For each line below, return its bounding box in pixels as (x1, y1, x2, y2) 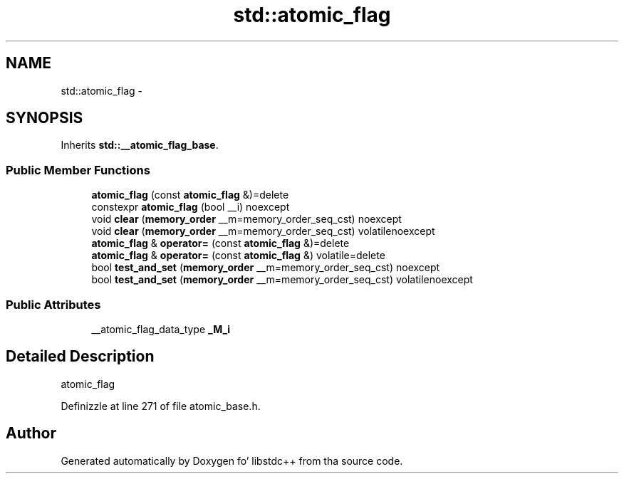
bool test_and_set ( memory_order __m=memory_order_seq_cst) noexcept (91, 261, 440, 274)
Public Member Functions (6, 162, 150, 177)
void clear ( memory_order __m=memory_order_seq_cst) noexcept (91, 213, 402, 226)
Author (6, 424, 56, 443)
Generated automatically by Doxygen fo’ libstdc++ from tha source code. (61, 454, 403, 467)
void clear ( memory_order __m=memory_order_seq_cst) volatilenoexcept (91, 225, 435, 238)
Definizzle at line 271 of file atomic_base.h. (61, 399, 261, 412)
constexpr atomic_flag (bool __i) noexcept (91, 201, 290, 214)
